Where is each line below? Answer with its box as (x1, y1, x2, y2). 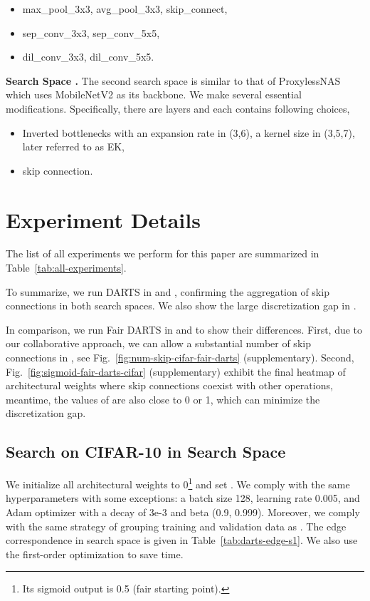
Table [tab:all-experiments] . (6, 260, 127, 275)
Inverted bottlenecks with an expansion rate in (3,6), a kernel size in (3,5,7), (22, 125, 355, 140)
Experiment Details (6, 205, 201, 234)
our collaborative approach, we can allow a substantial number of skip (6, 336, 311, 351)
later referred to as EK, (22, 139, 125, 154)
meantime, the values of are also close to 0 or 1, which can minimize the (6, 391, 320, 406)
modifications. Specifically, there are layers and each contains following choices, (6, 101, 350, 115)
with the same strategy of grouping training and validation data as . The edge (6, 518, 347, 533)
